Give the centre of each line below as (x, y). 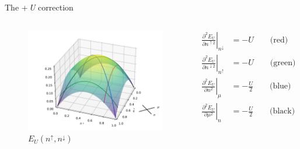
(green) (283, 63)
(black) (282, 111)
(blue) (280, 86)
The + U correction (39, 7)
